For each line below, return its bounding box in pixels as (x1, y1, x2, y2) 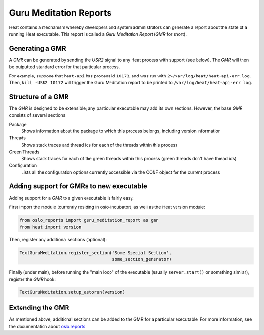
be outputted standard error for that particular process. (9, 64, 120, 70)
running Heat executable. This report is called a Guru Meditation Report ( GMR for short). (9, 31, 187, 37)
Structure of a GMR (9, 92, 69, 101)
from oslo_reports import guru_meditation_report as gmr (19, 217, 159, 223)
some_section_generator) (112, 257, 172, 262)
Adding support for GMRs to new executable (9, 182, 148, 191)
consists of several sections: (9, 112, 67, 118)
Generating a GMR (9, 44, 66, 52)
